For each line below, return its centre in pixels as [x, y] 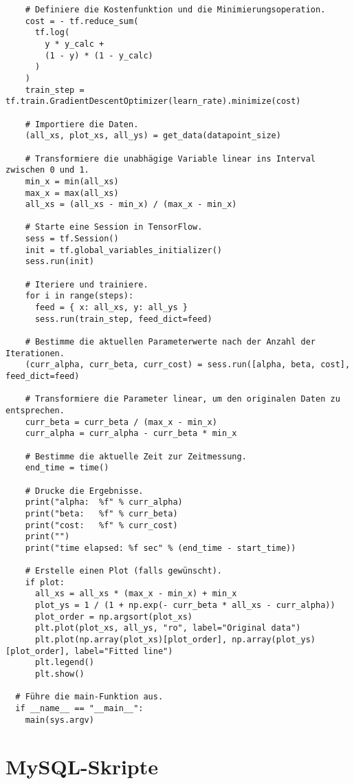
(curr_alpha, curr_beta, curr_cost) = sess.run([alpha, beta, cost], [188, 365]
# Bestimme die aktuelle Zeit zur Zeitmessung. [136, 456]
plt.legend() [64, 663]
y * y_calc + [75, 44]
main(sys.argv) [59, 720]
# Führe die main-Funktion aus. [89, 697]
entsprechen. [35, 410]
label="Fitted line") [124, 651]
